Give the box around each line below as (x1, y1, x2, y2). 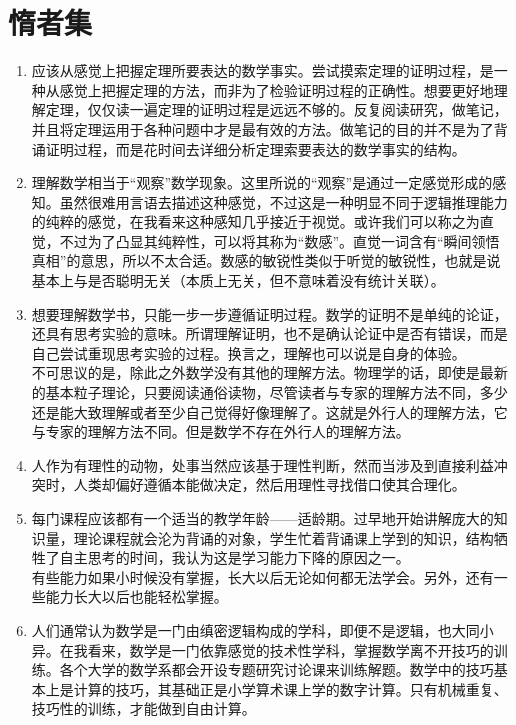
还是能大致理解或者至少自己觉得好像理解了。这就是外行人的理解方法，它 (31, 401, 508, 422)
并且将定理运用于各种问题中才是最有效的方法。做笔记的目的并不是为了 (31, 118, 494, 139)
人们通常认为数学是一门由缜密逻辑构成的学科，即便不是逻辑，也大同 (31, 619, 480, 640)
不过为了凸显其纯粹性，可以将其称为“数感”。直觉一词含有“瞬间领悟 (59, 230, 500, 251)
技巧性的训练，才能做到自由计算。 (31, 698, 256, 719)
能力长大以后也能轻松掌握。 (45, 586, 228, 607)
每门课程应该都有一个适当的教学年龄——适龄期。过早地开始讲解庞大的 (31, 508, 494, 528)
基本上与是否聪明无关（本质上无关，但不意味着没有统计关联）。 (31, 270, 445, 291)
